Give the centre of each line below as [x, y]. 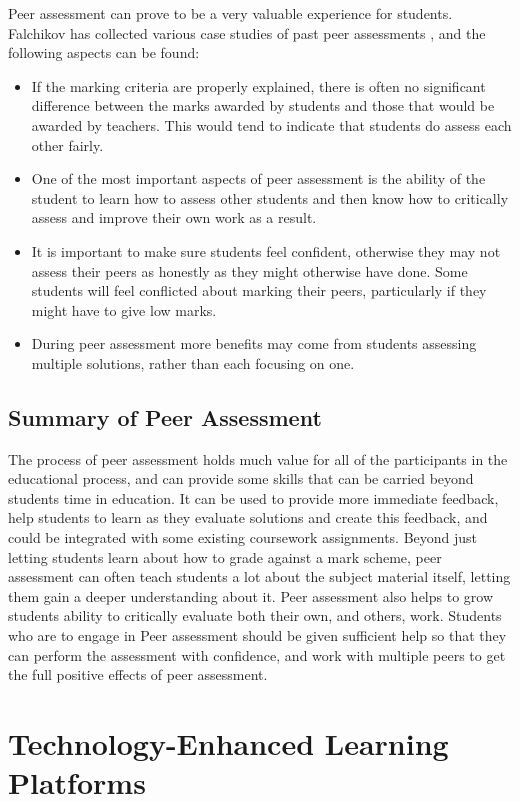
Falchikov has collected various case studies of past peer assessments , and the [247, 32]
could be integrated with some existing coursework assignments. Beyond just [243, 537]
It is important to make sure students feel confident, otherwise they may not [266, 250]
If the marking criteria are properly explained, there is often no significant [258, 85]
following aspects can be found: [104, 52]
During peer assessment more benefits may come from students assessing [254, 343]
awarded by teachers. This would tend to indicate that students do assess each [271, 124]
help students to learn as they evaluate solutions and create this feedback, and [248, 517]
